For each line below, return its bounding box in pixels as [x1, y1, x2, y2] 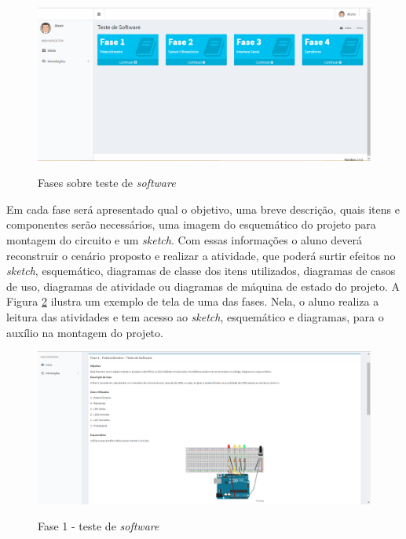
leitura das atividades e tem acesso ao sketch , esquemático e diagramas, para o [6, 309, 384, 325]
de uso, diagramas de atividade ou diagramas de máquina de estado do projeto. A [6, 277, 400, 294]
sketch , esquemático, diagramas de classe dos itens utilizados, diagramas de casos [6, 262, 396, 279]
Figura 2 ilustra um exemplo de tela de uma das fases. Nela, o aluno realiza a [6, 293, 379, 310]
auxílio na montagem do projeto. [6, 324, 163, 340]
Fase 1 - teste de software [38, 518, 159, 534]
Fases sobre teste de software [38, 174, 176, 191]
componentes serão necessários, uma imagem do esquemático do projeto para [6, 216, 376, 233]
